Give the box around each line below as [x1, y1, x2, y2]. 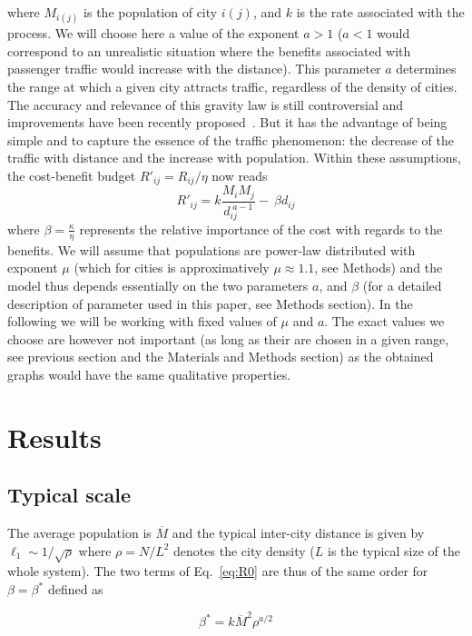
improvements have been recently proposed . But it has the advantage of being [7, 113, 447, 132]
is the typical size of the [327, 541, 460, 560]
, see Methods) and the [314, 258, 443, 277]
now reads [211, 165, 268, 184]
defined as [47, 580, 103, 599]
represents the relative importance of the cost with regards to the [79, 219, 443, 238]
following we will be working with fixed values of [7, 312, 277, 331]
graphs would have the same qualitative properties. [7, 364, 291, 383]
